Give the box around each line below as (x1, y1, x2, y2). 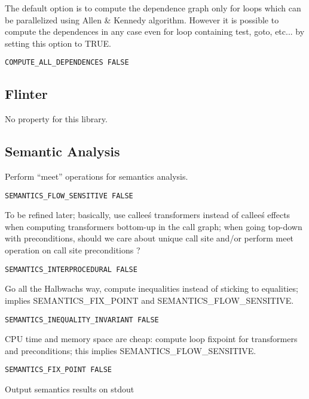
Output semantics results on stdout (5, 383, 134, 395)
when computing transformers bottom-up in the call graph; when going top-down (5, 220, 302, 232)
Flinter (5, 84, 48, 103)
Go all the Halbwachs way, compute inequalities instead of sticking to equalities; (5, 282, 298, 295)
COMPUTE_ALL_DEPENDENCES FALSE (5, 58, 129, 67)
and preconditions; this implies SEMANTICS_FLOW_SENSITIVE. (5, 344, 256, 356)
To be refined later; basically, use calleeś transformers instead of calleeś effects (5, 208, 290, 221)
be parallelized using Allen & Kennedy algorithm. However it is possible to (5, 13, 279, 26)
